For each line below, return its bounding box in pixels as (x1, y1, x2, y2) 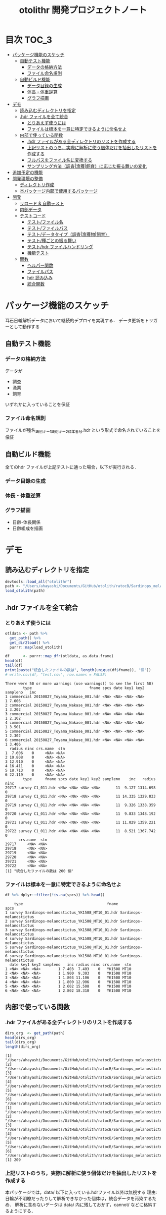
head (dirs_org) (5, 1035, 37, 1040)
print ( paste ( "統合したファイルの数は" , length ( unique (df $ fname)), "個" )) (5, 668, 152, 673)
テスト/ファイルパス (27, 225, 68, 231)
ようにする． (9, 1208, 36, 1214)
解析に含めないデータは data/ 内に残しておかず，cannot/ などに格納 (14, 1202, 153, 1208)
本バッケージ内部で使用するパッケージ (19, 188, 98, 194)
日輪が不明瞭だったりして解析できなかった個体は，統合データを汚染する (5, 1196, 152, 1202)
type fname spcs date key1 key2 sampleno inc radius (23, 776, 156, 781)
